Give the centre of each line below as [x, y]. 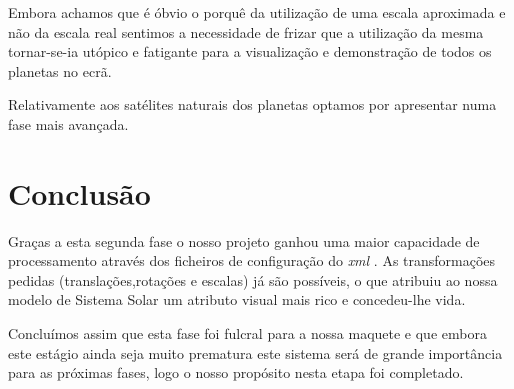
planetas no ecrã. [60, 70]
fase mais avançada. [68, 123]
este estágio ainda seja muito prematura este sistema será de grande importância [255, 352]
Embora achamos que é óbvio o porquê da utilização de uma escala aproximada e [257, 12]
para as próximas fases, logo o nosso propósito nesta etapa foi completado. [236, 372]
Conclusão [79, 192]
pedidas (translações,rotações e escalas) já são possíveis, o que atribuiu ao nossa [253, 279]
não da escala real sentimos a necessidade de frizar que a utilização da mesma [246, 31]
